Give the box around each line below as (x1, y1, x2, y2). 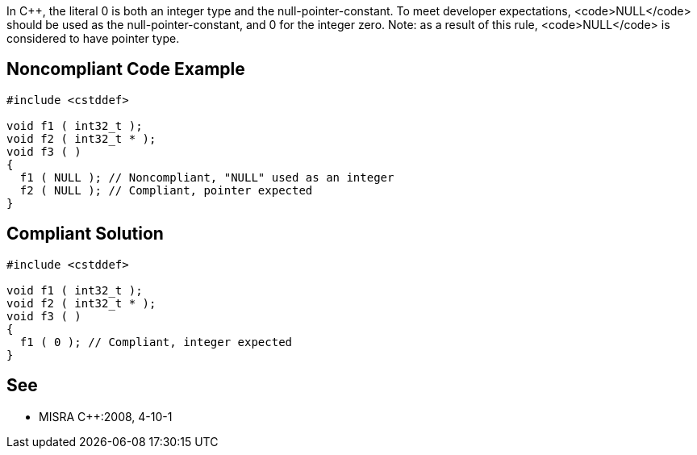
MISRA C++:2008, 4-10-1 (39, 409, 173, 424)
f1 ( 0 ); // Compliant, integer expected (19, 335, 293, 349)
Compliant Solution (6, 223, 164, 244)
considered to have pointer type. (6, 31, 180, 45)
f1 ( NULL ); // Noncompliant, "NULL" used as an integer (19, 170, 394, 184)
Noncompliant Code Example (6, 59, 245, 80)
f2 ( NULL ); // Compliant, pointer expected (19, 183, 313, 197)
